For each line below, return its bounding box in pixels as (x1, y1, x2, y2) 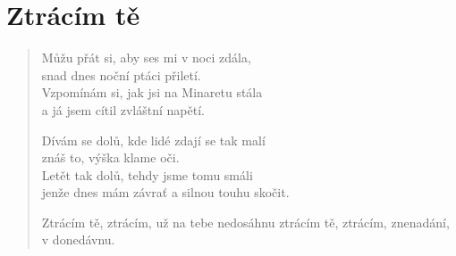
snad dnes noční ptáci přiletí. (41, 65, 201, 84)
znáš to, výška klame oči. (41, 148, 180, 167)
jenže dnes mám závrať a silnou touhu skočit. (41, 183, 290, 202)
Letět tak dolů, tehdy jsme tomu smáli (41, 165, 253, 184)
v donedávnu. (41, 230, 115, 249)
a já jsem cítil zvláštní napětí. (41, 100, 205, 119)
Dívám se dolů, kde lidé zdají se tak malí (41, 130, 266, 149)
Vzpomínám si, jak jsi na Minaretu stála (41, 83, 263, 102)
